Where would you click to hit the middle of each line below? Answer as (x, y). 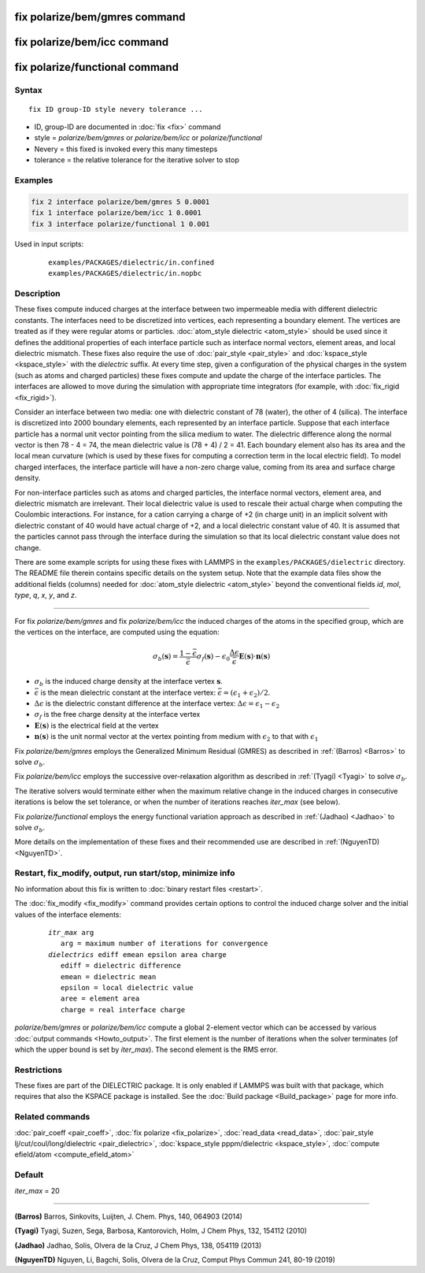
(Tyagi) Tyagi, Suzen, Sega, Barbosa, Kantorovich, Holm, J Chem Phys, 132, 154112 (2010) (161, 1231)
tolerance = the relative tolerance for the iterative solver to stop (137, 160)
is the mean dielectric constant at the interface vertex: (128, 692)
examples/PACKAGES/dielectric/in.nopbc (125, 273)
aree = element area (100, 999)
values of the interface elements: (68, 915)
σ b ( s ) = (165, 658)
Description (37, 294)
